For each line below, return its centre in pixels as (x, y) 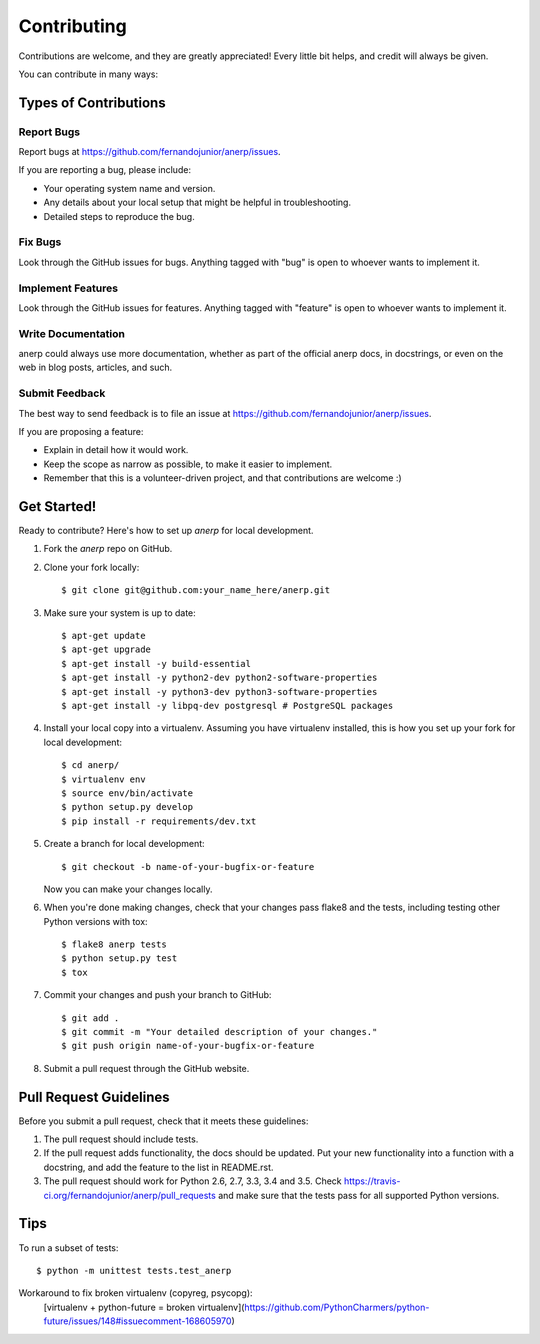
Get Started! (57, 506)
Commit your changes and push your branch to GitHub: (157, 995)
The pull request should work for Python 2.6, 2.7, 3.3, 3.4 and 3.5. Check (192, 1181)
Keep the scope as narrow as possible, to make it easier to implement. (188, 464)
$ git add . (90, 1018)
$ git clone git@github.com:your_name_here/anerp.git (195, 590)
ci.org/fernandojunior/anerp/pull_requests (130, 1195)
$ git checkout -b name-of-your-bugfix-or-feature (188, 866)
